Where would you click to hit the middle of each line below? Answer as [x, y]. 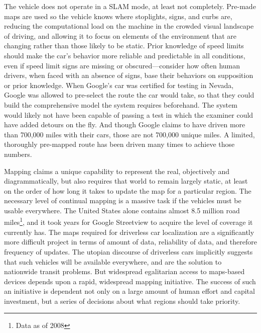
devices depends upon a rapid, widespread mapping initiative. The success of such [130, 281]
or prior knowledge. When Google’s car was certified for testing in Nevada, [119, 85]
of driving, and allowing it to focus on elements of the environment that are [120, 35]
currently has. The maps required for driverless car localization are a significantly [129, 232]
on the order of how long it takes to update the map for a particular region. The [128, 190]
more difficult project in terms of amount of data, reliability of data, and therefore [130, 242]
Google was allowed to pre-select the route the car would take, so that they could [129, 95]
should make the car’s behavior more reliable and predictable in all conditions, [125, 55]
